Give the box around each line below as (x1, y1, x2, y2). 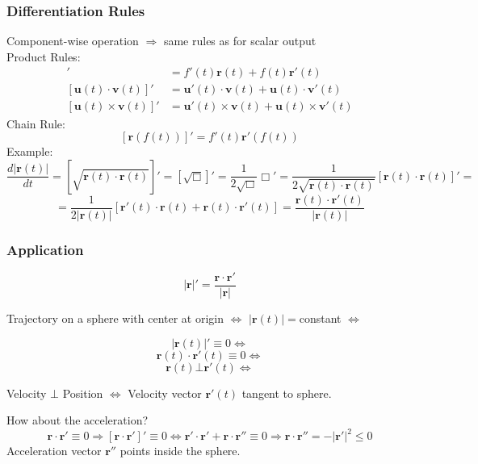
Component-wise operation (6, 32, 139, 49)
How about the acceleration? (6, 412, 149, 428)
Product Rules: (6, 48, 81, 65)
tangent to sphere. (241, 384, 332, 401)
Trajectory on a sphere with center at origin (6, 310, 224, 327)
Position (62, 384, 103, 401)
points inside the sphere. (119, 442, 241, 459)
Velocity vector (128, 384, 202, 401)
